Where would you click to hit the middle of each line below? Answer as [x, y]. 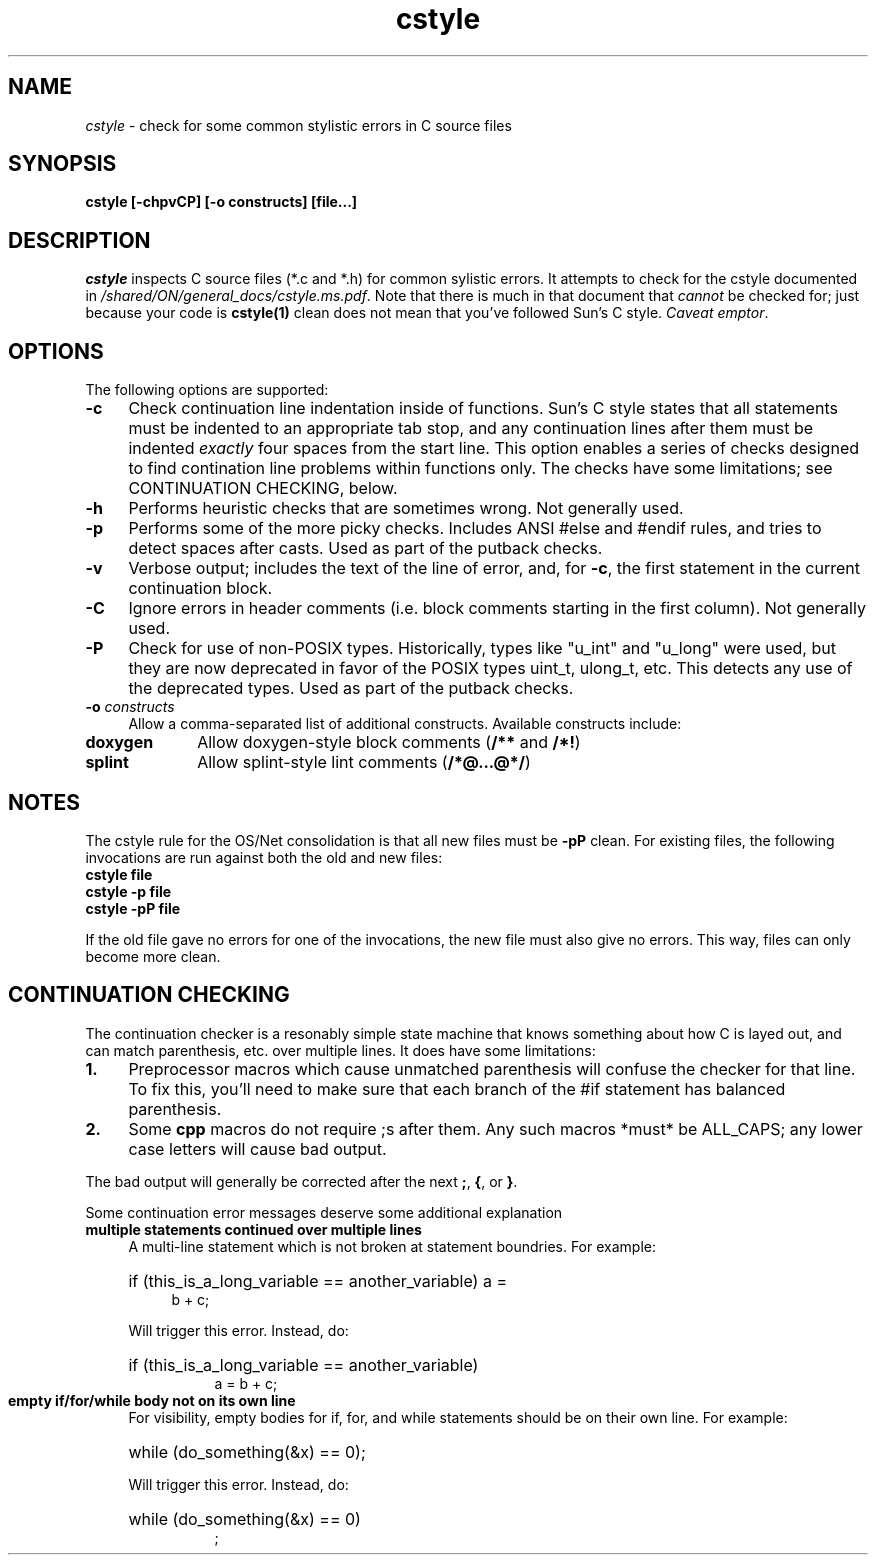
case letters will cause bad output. [257, 1148]
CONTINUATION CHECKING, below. [263, 488]
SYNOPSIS [62, 164]
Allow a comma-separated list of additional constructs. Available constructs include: [405, 724]
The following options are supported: [207, 390]
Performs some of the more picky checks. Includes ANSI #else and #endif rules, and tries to [475, 528]
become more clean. [153, 956]
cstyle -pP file [133, 908]
